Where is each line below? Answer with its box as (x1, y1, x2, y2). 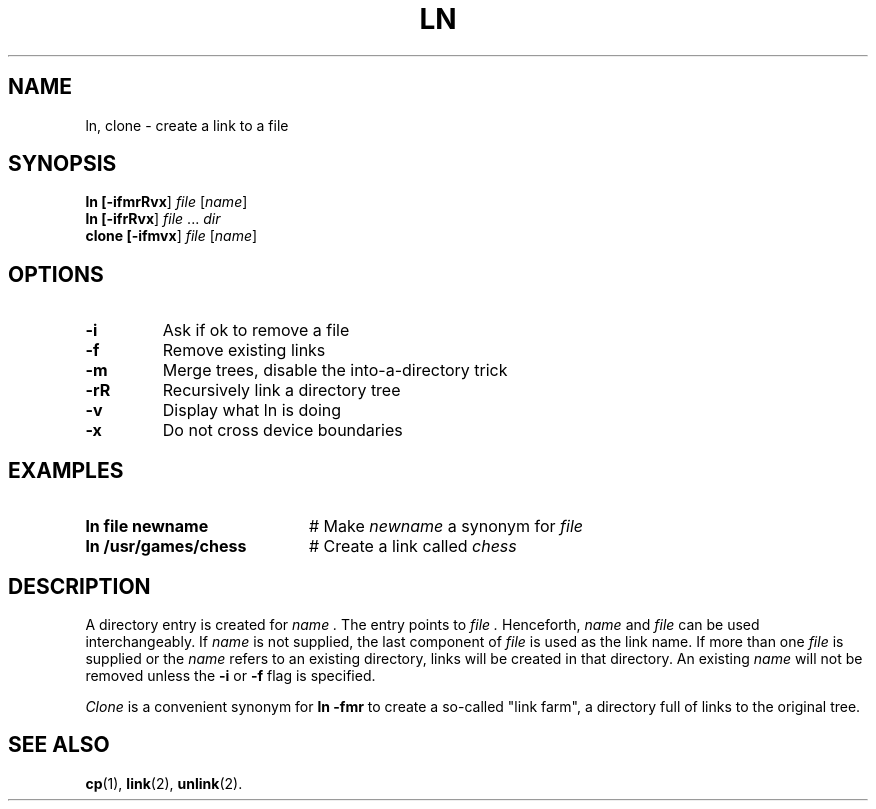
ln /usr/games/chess (85, 536, 247, 557)
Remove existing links (162, 340, 326, 361)
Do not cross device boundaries (162, 420, 403, 441)
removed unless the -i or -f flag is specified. (85, 666, 376, 684)
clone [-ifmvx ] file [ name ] (85, 227, 258, 245)
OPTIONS (8, 261, 104, 287)
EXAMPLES (8, 457, 124, 483)
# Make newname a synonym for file (308, 516, 583, 537)
